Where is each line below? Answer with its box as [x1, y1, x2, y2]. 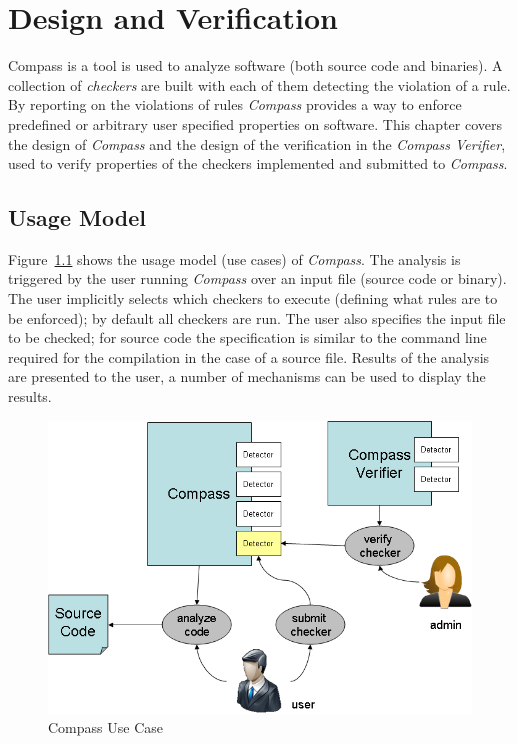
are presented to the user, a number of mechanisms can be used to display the [8, 366, 486, 387]
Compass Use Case [48, 717, 163, 738]
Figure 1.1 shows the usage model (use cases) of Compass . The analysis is [8, 248, 461, 269]
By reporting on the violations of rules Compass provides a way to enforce [8, 94, 462, 115]
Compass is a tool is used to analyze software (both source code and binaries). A [8, 55, 503, 76]
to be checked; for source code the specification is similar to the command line [8, 327, 487, 348]
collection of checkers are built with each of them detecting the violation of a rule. [8, 74, 511, 95]
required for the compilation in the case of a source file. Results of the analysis [8, 346, 490, 367]
